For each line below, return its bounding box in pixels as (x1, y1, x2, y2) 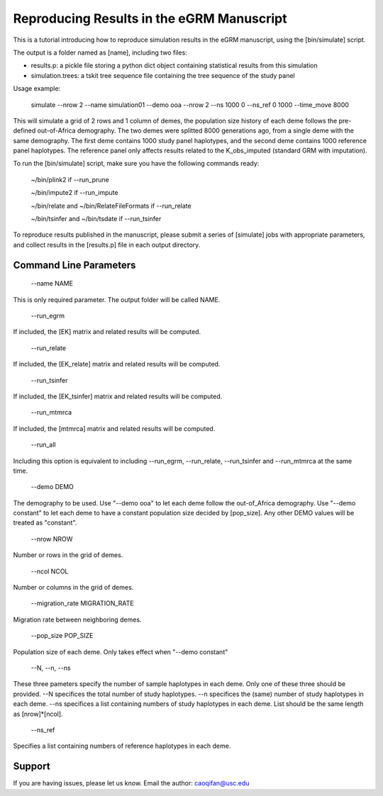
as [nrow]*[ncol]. (13, 710, 63, 718)
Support (13, 761, 50, 773)
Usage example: (13, 84, 61, 93)
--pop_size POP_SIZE (30, 632, 94, 640)
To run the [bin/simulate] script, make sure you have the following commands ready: (13, 159, 260, 168)
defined (13, 126, 36, 135)
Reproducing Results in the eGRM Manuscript (13, 11, 287, 26)
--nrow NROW (30, 534, 73, 543)
